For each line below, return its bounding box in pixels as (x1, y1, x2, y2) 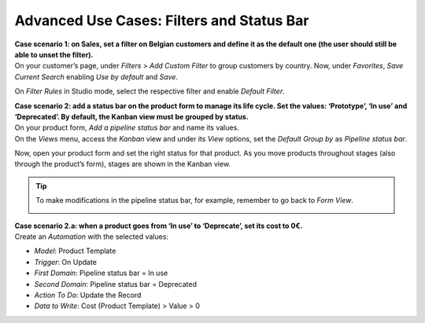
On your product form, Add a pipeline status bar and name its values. (14, 123, 239, 133)
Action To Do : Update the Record (34, 290, 142, 299)
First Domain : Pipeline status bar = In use (34, 268, 168, 278)
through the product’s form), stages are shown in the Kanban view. (14, 160, 231, 169)
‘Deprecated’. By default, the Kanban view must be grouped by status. (14, 112, 249, 121)
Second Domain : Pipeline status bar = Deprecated (34, 279, 197, 288)
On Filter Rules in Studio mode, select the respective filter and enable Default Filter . (14, 86, 285, 96)
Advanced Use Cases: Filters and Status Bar (14, 12, 309, 29)
